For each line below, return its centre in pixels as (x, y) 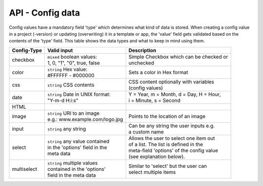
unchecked (141, 62)
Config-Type (27, 50)
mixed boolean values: (72, 57)
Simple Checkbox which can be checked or (178, 57)
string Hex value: (67, 69)
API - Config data (45, 13)
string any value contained (78, 141)
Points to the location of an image (167, 116)
